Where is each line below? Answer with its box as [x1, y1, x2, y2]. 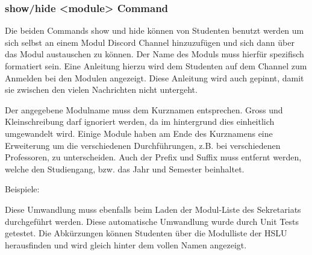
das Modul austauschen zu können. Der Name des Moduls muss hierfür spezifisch [5, 48, 304, 60]
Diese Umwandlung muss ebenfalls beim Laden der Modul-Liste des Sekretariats [5, 203, 301, 215]
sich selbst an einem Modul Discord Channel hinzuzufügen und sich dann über [5, 36, 295, 48]
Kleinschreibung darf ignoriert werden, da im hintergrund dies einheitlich [5, 115, 275, 128]
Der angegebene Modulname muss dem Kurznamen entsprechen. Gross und [5, 103, 283, 116]
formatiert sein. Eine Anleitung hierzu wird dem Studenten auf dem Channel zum [5, 60, 307, 72]
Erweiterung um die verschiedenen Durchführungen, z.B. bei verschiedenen [5, 139, 281, 151]
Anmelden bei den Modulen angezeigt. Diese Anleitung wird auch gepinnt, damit [5, 71, 304, 84]
